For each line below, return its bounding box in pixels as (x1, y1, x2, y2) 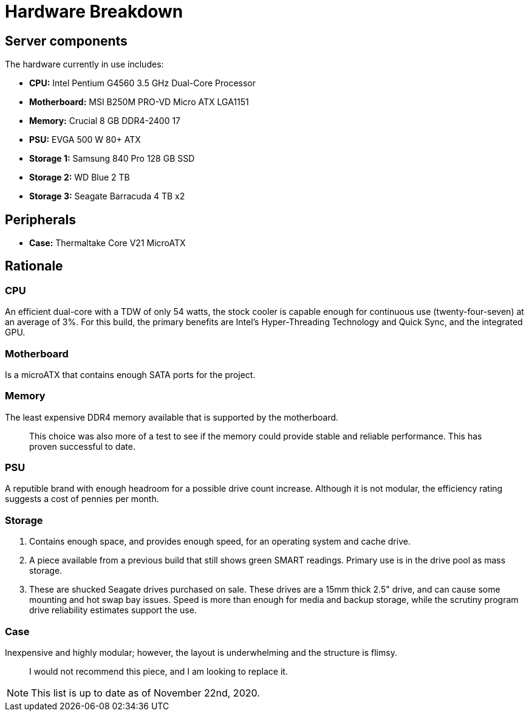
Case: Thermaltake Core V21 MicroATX (29, 238, 186, 249)
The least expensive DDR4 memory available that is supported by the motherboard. (5, 411, 339, 422)
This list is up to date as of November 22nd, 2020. (31, 686, 260, 699)
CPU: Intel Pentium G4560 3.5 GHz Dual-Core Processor (29, 78, 256, 89)
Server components (5, 33, 128, 49)
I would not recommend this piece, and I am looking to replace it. (29, 666, 288, 676)
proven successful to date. (29, 441, 135, 452)
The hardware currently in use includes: (5, 59, 164, 70)
